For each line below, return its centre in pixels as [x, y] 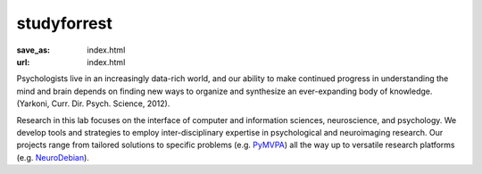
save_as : [33, 50]
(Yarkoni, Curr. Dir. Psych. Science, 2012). [93, 104]
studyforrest [65, 23]
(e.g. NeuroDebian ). [53, 157]
